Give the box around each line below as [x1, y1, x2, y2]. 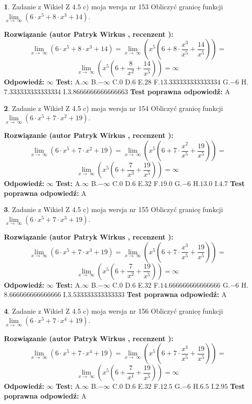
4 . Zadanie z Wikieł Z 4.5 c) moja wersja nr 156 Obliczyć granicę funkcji [4, 305, 223, 316]
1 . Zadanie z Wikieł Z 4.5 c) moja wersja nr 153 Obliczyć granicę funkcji [4, 1, 223, 11]
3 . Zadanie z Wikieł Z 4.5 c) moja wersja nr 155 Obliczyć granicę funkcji [4, 204, 223, 215]
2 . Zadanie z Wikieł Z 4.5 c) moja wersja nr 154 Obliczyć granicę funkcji [4, 103, 223, 113]
